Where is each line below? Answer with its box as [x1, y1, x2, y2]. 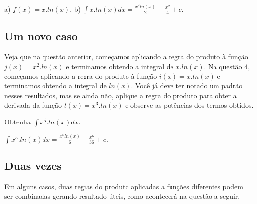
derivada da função [4, 100, 62, 110]
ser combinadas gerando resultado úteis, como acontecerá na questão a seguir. [4, 191, 240, 201]
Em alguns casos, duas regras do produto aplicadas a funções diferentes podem [4, 181, 243, 191]
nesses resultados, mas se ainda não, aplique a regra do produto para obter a [4, 90, 237, 100]
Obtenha [4, 116, 31, 126]
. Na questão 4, [204, 61, 250, 71]
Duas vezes [4, 158, 62, 173]
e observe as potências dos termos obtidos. [125, 100, 254, 110]
